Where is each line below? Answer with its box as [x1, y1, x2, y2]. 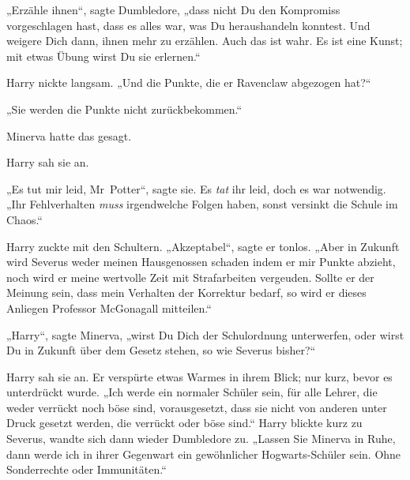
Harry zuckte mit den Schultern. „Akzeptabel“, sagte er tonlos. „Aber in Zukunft [6, 238, 400, 254]
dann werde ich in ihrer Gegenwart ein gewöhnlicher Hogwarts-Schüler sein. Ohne [6, 445, 401, 462]
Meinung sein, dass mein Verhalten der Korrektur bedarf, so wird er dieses [6, 284, 367, 301]
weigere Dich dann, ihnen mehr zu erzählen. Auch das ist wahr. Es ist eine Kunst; [6, 32, 403, 49]
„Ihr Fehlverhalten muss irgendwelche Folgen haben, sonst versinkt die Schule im [6, 196, 398, 212]
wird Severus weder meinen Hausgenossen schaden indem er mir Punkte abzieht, [6, 253, 396, 270]
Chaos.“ [6, 211, 43, 227]
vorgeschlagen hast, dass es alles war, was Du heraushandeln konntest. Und [6, 17, 371, 33]
